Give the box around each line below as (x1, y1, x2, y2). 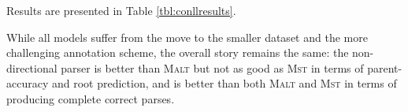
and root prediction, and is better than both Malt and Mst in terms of (51, 75, 397, 91)
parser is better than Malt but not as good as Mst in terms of (61, 59, 364, 76)
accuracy (6, 75, 49, 91)
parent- (367, 59, 402, 76)
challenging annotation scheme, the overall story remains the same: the (6, 44, 349, 61)
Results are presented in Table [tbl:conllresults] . (6, 2, 236, 18)
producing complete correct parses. (6, 90, 175, 106)
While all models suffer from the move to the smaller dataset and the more (6, 28, 368, 45)
